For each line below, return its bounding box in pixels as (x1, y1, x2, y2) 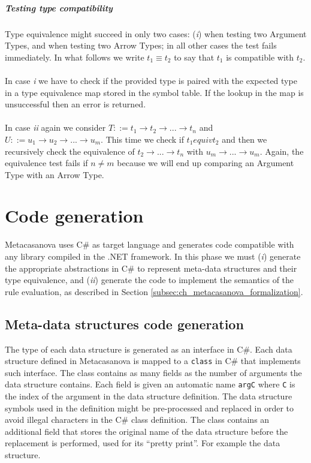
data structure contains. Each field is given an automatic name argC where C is (5, 378, 295, 390)
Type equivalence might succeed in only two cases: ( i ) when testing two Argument (5, 27, 307, 40)
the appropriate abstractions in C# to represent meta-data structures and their (5, 261, 297, 274)
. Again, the (259, 145, 304, 157)
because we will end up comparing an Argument (117, 157, 294, 169)
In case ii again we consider (5, 121, 106, 134)
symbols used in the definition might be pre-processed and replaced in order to (5, 401, 294, 414)
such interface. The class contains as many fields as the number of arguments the (5, 366, 302, 378)
